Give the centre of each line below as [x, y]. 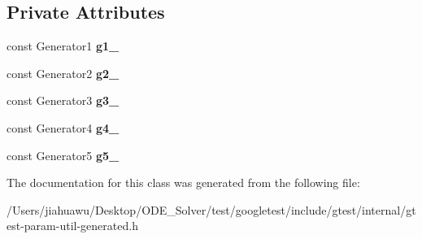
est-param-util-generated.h [72, 226]
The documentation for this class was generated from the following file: [183, 183]
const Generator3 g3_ [63, 100]
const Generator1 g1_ [63, 46]
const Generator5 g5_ [63, 155]
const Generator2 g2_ [63, 73]
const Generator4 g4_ [63, 127]
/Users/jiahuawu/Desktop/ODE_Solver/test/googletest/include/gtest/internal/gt [211, 209]
